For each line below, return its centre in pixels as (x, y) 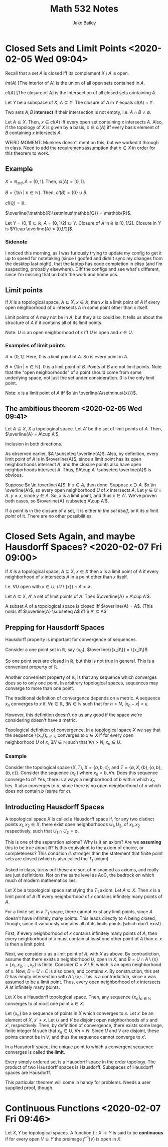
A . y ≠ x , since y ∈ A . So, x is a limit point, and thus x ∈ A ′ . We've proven (81, 495)
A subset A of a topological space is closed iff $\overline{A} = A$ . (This (79, 606)
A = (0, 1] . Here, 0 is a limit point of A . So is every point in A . (67, 356)
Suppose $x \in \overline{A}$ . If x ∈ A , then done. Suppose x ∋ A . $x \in (81, 485)
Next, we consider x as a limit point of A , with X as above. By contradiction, (83, 954)
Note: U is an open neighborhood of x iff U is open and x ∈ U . (69, 333)
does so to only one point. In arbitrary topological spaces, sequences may (82, 683)
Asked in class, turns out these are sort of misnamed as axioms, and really (82, 869)
